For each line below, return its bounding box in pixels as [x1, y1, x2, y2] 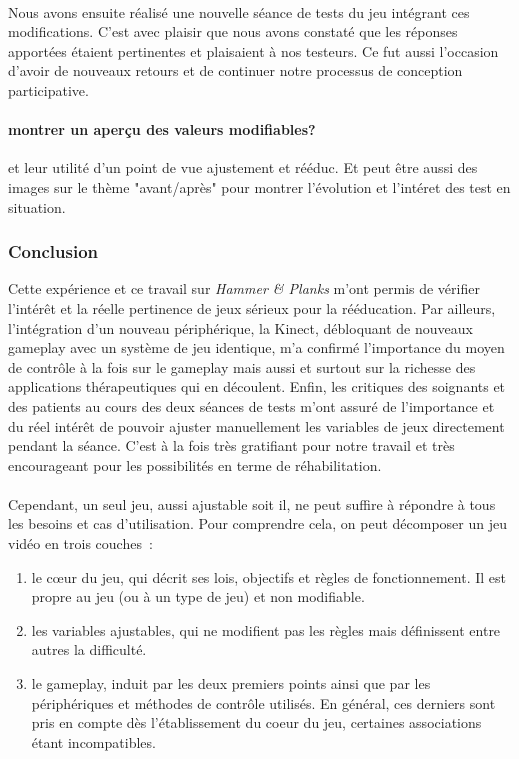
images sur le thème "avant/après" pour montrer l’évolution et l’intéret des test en [8, 176, 511, 197]
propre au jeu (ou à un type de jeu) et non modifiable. [31, 586, 365, 607]
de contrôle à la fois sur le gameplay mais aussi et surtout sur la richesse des [8, 356, 476, 377]
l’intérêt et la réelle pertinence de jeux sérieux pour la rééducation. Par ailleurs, [8, 297, 496, 318]
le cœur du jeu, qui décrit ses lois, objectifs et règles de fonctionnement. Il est [31, 566, 507, 587]
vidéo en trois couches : [8, 533, 153, 554]
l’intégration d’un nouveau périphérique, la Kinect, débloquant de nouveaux [8, 317, 473, 338]
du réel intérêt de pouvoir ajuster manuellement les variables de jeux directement [8, 415, 505, 436]
